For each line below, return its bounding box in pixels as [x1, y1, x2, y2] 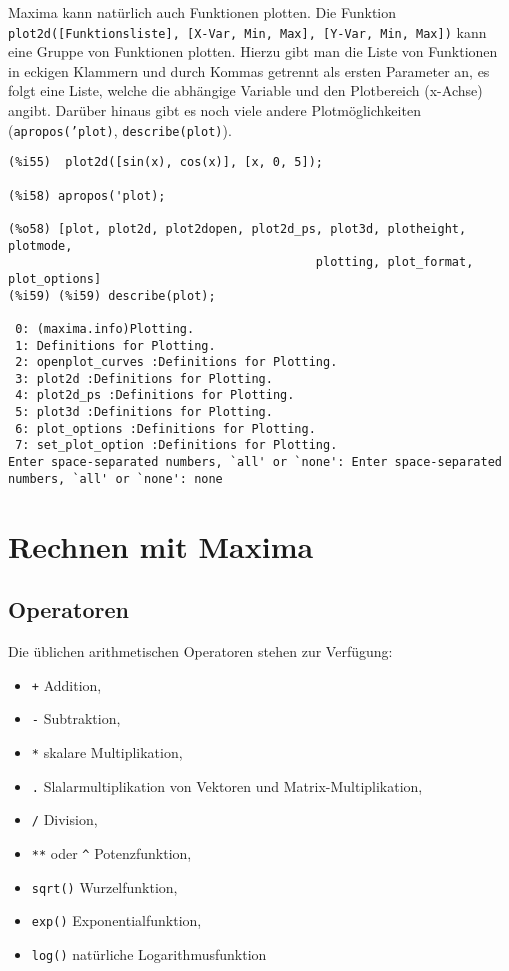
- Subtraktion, [31, 708, 121, 729]
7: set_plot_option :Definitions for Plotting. [15, 438, 338, 453]
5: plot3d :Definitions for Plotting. [15, 405, 273, 420]
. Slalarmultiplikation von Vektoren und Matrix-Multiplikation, [31, 775, 423, 796]
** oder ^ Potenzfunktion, [31, 842, 192, 863]
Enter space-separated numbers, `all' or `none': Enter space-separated [8, 455, 502, 470]
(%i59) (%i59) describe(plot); [8, 288, 216, 303]
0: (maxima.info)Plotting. [15, 321, 195, 336]
